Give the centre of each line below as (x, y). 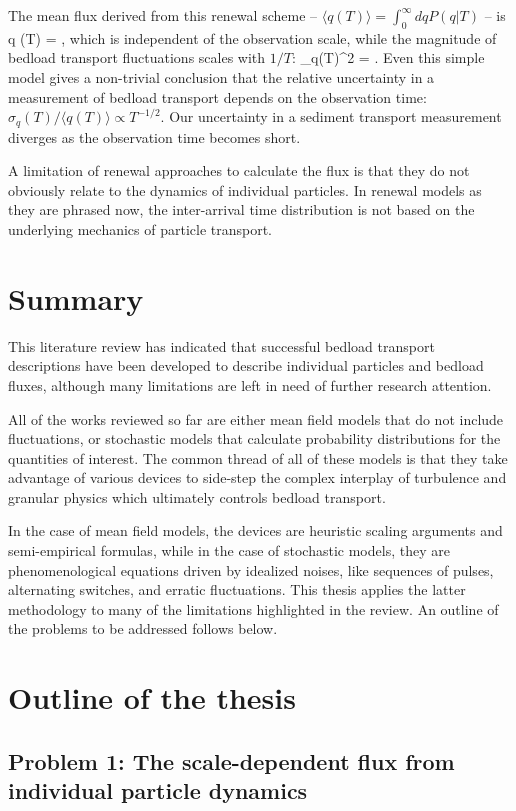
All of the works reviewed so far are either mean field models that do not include (256, 418)
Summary (76, 297)
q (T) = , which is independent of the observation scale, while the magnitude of (252, 37)
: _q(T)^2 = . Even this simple (388, 57)
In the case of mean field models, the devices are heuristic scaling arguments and (255, 530)
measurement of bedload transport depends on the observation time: (217, 96)
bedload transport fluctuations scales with (137, 57)
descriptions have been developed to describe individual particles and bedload (246, 365)
